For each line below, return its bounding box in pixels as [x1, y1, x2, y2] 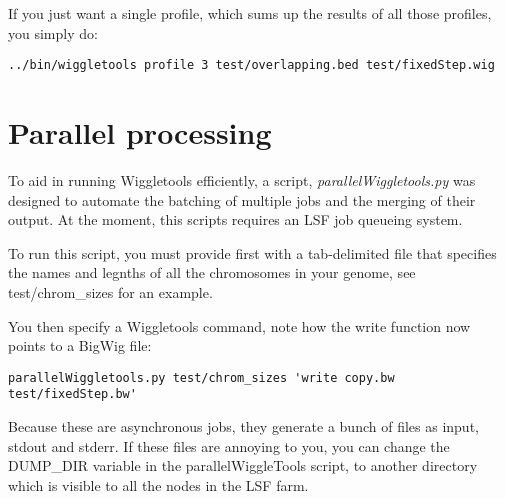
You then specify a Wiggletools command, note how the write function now [8, 315, 471, 336]
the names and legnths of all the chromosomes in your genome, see [8, 262, 416, 283]
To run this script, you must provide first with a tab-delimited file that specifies [8, 242, 497, 263]
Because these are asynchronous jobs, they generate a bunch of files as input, [8, 416, 479, 437]
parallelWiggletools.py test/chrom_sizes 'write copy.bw [8, 370, 395, 385]
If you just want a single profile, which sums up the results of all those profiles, [8, 3, 492, 23]
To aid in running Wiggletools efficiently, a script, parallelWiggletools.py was [8, 169, 476, 190]
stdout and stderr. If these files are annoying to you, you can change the [8, 435, 450, 456]
